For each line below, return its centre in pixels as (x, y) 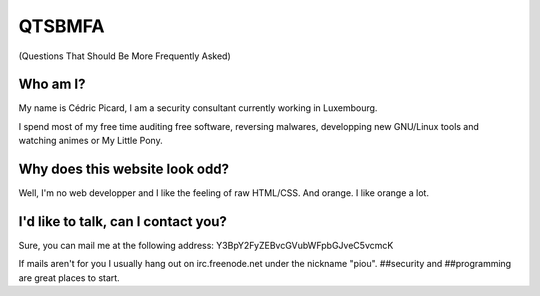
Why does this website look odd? (124, 169)
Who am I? (52, 84)
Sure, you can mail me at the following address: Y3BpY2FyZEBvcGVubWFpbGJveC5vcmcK (206, 246)
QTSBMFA (61, 26)
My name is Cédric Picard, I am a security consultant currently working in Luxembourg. (198, 108)
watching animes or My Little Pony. (91, 141)
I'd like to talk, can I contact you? (122, 221)
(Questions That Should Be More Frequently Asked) (125, 56)
